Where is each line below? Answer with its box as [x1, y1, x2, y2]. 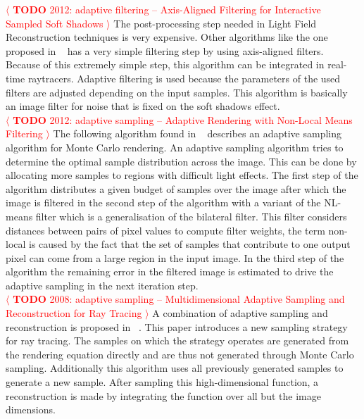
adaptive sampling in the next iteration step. [6, 277, 199, 292]
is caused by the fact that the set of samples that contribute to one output [29, 237, 351, 251]
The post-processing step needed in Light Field [113, 15, 317, 30]
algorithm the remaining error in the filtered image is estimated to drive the [6, 264, 334, 279]
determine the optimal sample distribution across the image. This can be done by [6, 154, 357, 168]
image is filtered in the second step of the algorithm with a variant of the [6, 195, 321, 210]
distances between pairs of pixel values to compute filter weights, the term [6, 223, 325, 237]
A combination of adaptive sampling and [152, 306, 328, 320]
